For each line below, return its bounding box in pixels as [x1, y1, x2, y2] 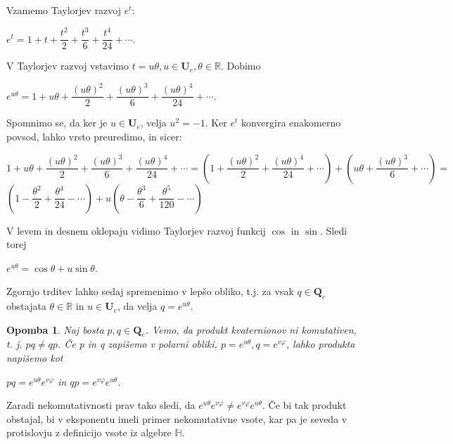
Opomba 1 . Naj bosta [6, 322, 104, 337]
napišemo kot [6, 351, 63, 365]
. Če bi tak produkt [262, 398, 347, 412]
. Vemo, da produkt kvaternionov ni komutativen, [145, 322, 357, 337]
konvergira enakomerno [241, 115, 341, 130]
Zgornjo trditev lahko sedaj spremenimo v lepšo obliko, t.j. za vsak [6, 284, 294, 299]
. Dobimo [220, 58, 261, 73]
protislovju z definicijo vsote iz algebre [6, 425, 172, 440]
